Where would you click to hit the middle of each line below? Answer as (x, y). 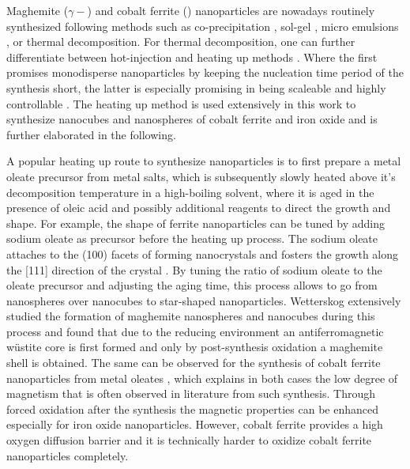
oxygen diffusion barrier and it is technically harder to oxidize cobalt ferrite (189, 440)
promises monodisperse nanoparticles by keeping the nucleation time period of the (205, 72)
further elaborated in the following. (91, 134)
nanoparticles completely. (68, 455)
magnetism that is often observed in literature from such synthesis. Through (191, 393)
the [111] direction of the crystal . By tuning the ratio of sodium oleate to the (194, 269)
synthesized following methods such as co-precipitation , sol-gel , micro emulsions (203, 26)
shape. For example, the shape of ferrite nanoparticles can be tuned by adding (196, 223)
